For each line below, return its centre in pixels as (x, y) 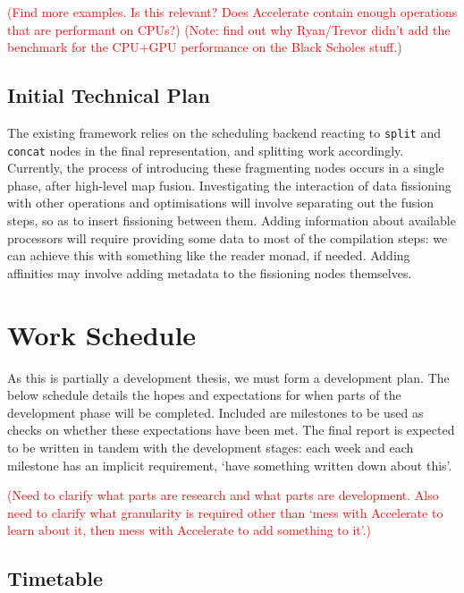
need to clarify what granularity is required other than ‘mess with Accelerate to (225, 512)
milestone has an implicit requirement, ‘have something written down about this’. (230, 465)
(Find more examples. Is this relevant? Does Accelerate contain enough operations (232, 12)
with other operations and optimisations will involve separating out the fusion (220, 203)
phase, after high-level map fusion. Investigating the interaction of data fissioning (229, 185)
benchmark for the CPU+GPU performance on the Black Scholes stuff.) (205, 47)
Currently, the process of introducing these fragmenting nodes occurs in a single (226, 168)
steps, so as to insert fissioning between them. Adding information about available (232, 220)
